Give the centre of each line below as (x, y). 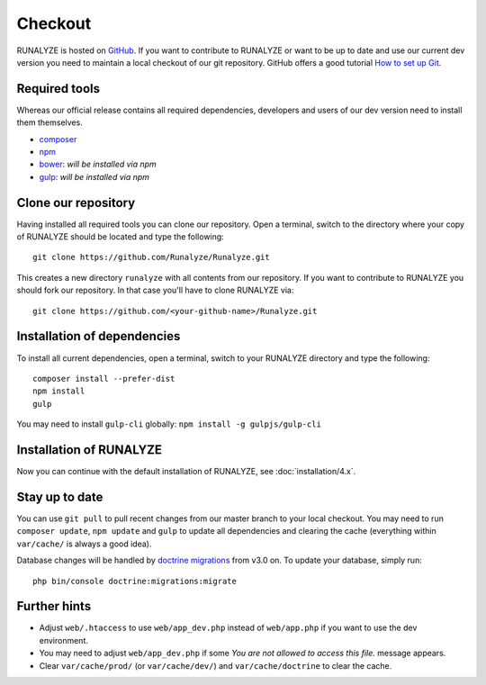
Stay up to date (60, 496)
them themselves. (49, 122)
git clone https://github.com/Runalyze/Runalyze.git (151, 257)
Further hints (54, 606)
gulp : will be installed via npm (94, 176)
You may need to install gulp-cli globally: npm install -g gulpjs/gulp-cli (169, 424)
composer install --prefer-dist (104, 379)
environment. (64, 640)
